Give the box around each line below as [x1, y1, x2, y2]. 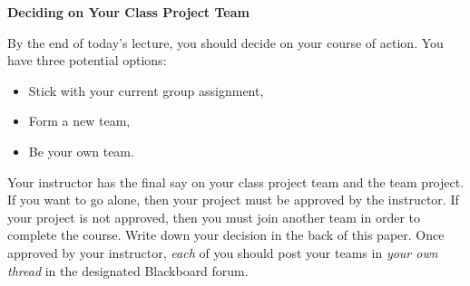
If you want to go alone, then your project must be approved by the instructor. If [7, 190, 459, 209]
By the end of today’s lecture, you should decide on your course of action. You [7, 33, 444, 52]
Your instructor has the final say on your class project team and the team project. [7, 172, 465, 191]
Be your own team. [28, 141, 134, 160]
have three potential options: [7, 51, 167, 70]
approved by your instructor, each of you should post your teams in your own [7, 243, 438, 262]
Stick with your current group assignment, [28, 81, 264, 100]
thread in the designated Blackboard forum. [7, 261, 249, 280]
